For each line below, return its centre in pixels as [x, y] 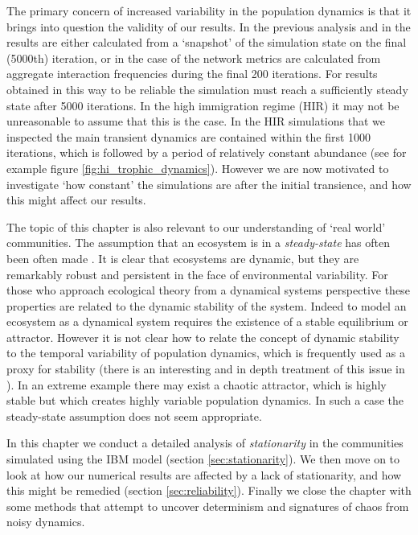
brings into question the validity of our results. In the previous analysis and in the [209, 26]
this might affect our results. [76, 200]
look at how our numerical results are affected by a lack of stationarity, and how [204, 474]
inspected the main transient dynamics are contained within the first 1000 [189, 136]
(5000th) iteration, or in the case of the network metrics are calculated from [194, 58]
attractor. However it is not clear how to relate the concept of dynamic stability [203, 337]
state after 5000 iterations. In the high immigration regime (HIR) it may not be [203, 105]
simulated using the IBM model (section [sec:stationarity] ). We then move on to [203, 459]
